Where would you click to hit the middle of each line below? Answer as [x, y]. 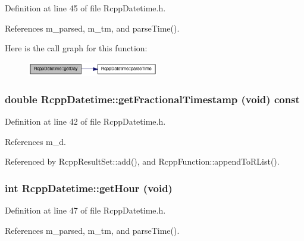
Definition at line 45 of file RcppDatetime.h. [85, 8]
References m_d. [35, 141]
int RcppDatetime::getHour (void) [89, 188]
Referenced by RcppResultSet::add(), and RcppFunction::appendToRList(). [142, 161]
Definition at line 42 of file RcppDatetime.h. [85, 121]
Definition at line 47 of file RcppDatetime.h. [85, 210]
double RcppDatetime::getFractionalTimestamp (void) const [152, 99]
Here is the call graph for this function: [76, 48]
